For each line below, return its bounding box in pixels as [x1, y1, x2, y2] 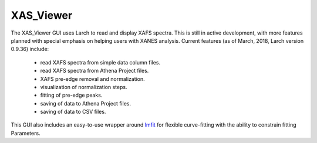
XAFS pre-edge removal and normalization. [40, 75, 145, 82]
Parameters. [11, 130, 41, 137]
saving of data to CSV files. [40, 108, 106, 115]
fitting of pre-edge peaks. [40, 91, 103, 99]
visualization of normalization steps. [40, 83, 127, 90]
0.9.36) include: [11, 46, 49, 53]
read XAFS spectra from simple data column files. [40, 59, 161, 66]
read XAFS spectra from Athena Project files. [40, 67, 149, 74]
